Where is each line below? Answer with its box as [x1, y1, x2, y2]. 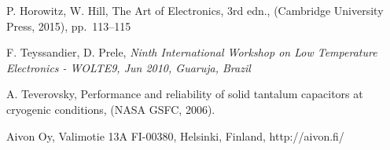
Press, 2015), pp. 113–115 [6, 17, 131, 34]
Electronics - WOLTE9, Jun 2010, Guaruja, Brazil [6, 59, 251, 75]
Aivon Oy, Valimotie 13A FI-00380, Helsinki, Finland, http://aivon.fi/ [6, 127, 344, 144]
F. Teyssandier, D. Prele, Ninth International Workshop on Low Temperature [6, 44, 377, 60]
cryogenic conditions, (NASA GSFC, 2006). [6, 101, 215, 117]
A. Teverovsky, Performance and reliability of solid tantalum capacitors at [6, 86, 363, 102]
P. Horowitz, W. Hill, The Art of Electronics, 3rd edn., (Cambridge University [6, 2, 384, 18]
